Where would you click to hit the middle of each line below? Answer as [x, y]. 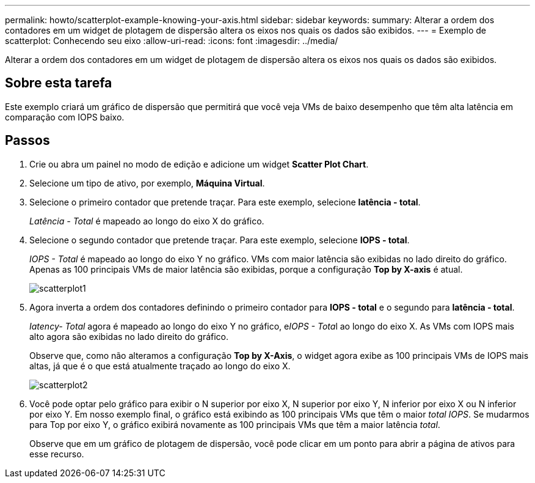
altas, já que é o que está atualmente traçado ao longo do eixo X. [160, 366]
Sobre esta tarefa [59, 83]
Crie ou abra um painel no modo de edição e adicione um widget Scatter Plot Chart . [199, 164]
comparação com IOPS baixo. [65, 117]
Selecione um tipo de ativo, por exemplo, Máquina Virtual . [147, 183]
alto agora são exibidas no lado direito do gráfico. [129, 336]
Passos [27, 141]
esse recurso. [57, 454]
